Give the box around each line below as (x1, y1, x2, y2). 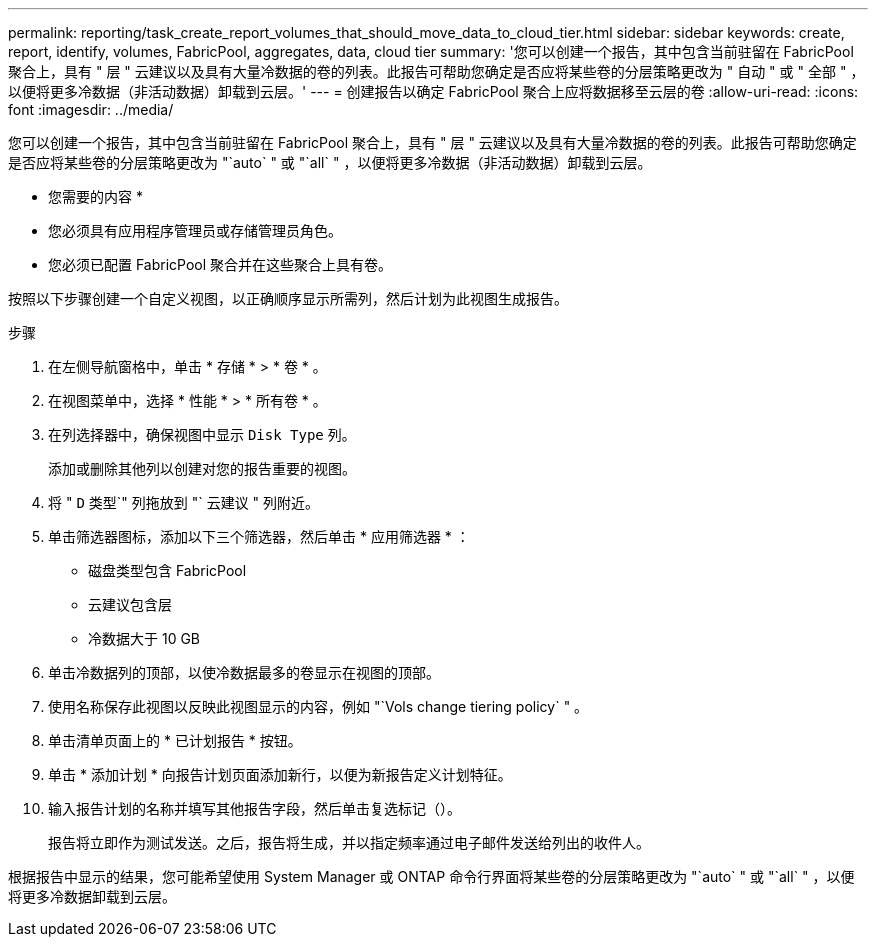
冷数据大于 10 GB (88, 630, 201, 647)
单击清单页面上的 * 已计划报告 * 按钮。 (48, 732, 302, 749)
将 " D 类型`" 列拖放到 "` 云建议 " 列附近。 (48, 494, 320, 511)
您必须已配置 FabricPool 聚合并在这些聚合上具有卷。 (48, 256, 393, 273)
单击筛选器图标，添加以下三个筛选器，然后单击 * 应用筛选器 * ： (48, 528, 470, 545)
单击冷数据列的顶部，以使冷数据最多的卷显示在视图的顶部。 (48, 664, 440, 681)
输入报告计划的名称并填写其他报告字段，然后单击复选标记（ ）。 (48, 800, 461, 817)
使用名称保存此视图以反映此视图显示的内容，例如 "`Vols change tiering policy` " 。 (48, 698, 589, 715)
